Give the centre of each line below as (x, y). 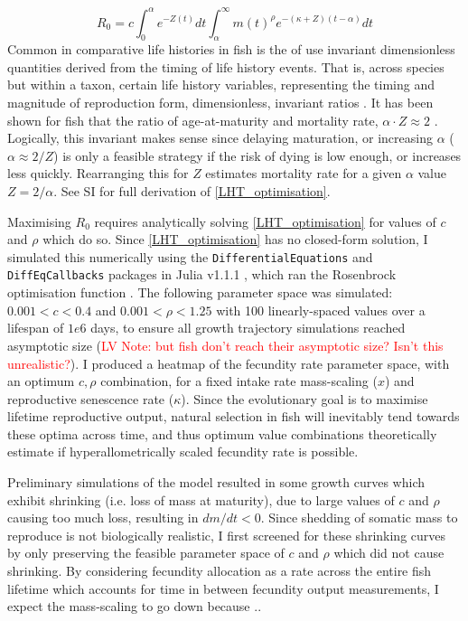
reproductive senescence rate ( (91, 398)
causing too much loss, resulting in (103, 517)
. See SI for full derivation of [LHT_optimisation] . (192, 191)
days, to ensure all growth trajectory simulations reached (248, 328)
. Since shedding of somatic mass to (359, 517)
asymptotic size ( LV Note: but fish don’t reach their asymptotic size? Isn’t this (225, 345)
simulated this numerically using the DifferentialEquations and (190, 256)
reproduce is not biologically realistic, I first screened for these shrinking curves (227, 535)
